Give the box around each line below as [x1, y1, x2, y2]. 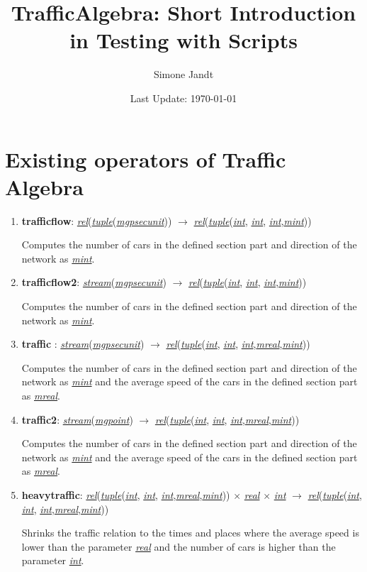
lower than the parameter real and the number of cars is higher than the [21, 539, 336, 554]
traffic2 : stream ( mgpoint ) [21, 412, 133, 427]
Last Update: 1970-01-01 [130, 90, 237, 105]
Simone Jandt [153, 67, 214, 82]
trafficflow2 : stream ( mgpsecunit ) [21, 275, 166, 290]
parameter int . [21, 553, 84, 568]
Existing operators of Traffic [5, 144, 286, 173]
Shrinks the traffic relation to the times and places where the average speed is [21, 525, 359, 540]
